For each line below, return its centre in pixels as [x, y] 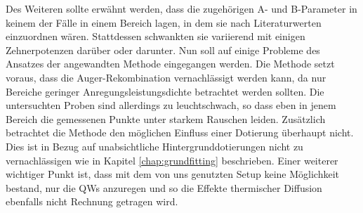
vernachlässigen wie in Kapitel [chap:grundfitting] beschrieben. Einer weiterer [172, 160]
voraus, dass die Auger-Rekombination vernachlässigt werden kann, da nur [166, 77]
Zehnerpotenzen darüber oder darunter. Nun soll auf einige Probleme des [163, 50]
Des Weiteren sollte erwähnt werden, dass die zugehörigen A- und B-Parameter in [181, 8]
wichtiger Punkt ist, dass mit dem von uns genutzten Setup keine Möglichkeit [172, 174]
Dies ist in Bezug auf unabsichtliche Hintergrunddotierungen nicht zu [154, 146]
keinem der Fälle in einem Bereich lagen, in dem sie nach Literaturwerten [164, 22]
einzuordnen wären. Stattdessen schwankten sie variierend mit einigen [156, 36]
